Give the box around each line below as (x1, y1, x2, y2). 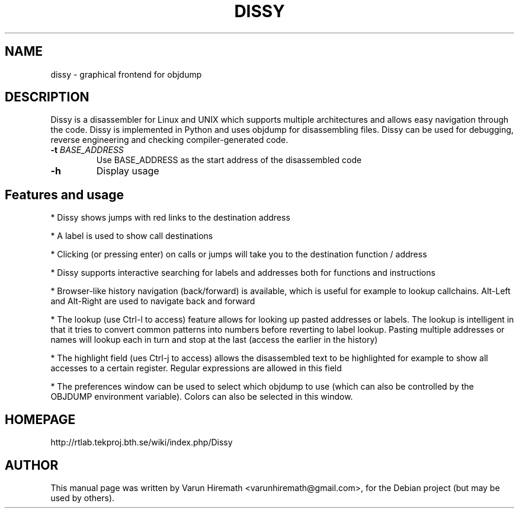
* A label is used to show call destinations (50, 231, 213, 241)
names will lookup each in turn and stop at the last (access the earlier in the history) (50, 334, 378, 345)
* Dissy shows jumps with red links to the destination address (50, 212, 290, 223)
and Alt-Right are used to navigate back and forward (50, 296, 255, 307)
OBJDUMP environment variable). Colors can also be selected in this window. (50, 391, 353, 402)
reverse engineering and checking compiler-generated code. (50, 135, 289, 145)
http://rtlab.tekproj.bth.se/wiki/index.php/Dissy (50, 437, 233, 448)
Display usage (96, 165, 159, 177)
